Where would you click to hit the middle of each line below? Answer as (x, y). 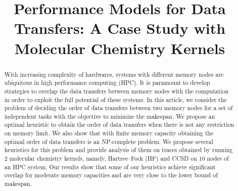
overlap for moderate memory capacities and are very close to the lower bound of (111, 175)
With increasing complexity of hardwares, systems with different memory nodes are (114, 74)
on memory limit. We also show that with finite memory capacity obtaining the (109, 133)
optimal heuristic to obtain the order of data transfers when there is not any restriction (119, 125)
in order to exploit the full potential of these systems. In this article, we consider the (115, 99)
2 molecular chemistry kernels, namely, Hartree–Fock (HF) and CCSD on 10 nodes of (116, 158)
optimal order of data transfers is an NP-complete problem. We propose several (109, 141)
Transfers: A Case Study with (120, 28)
